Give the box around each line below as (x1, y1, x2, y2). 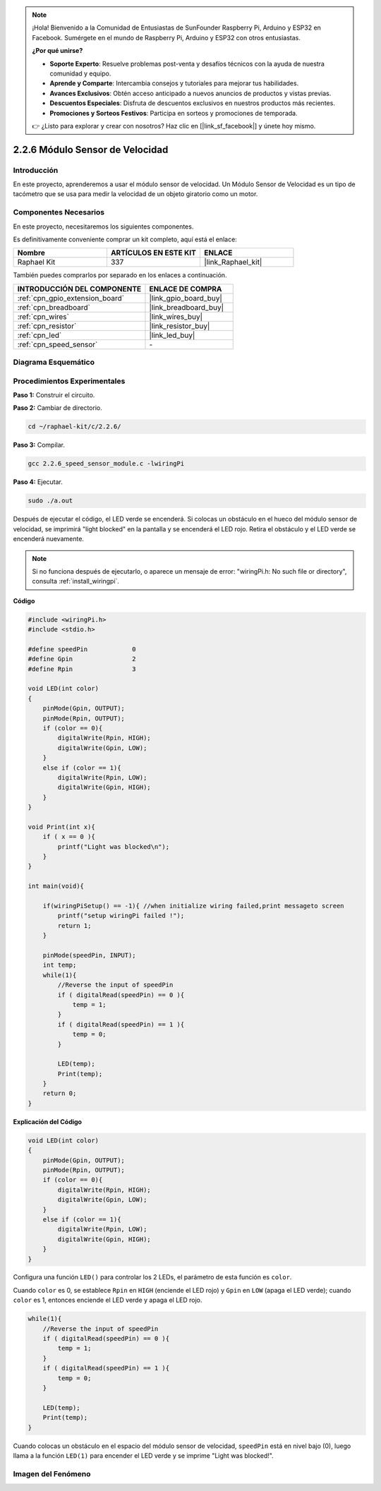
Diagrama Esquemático (13, 357, 95, 367)
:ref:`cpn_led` (17, 330, 62, 340)
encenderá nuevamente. (13, 535, 85, 543)
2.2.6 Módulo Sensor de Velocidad (13, 143, 169, 155)
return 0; (42, 1089, 77, 1097)
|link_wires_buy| (149, 311, 203, 321)
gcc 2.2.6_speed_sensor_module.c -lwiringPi (28, 459, 185, 468)
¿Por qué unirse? (32, 47, 83, 55)
